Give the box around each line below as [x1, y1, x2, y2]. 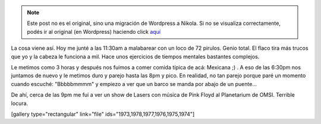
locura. [11, 100, 29, 107]
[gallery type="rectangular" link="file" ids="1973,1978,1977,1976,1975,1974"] [11, 110, 195, 117]
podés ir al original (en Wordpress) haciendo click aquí [27, 28, 160, 35]
